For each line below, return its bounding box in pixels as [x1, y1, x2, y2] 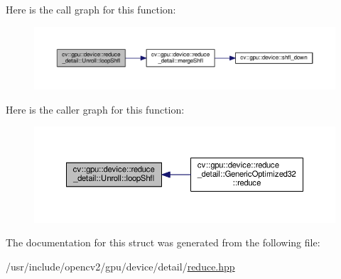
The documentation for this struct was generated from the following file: [6, 235, 320, 250]
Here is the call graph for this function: [6, 2, 176, 16]
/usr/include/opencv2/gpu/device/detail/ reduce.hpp [6, 258, 235, 273]
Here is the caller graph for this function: [6, 102, 185, 116]
